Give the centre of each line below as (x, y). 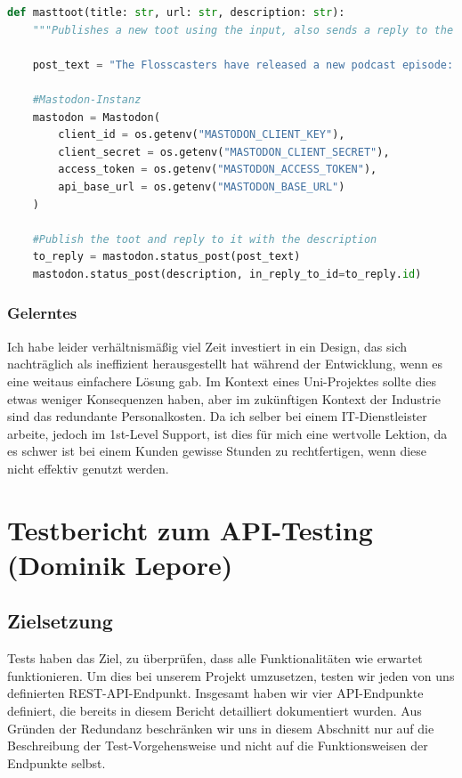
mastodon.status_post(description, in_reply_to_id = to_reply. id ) (227, 274)
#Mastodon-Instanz (87, 99)
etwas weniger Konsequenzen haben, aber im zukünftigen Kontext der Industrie (224, 398)
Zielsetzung (60, 621)
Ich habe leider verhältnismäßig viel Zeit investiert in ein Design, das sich (207, 346)
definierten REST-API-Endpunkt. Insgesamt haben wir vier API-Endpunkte (215, 693)
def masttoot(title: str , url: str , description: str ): (176, 12)
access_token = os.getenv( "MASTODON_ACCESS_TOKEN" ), (218, 170)
